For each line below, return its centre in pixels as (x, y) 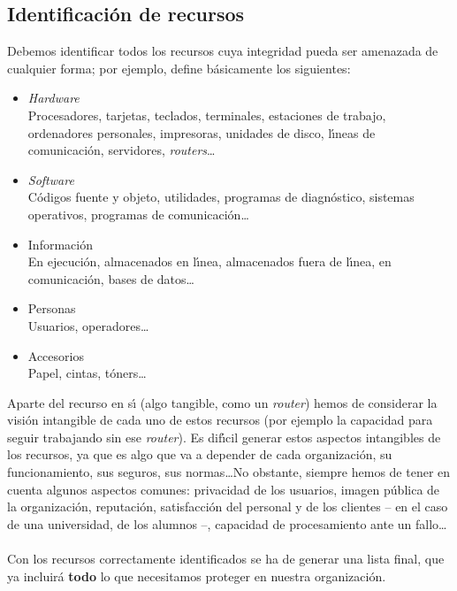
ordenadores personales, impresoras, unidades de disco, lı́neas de (202, 132)
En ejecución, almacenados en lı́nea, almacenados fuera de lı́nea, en (209, 261)
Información (60, 244)
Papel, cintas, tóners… (87, 373)
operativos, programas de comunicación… (138, 214)
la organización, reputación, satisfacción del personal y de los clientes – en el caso (228, 507)
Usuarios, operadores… (88, 325)
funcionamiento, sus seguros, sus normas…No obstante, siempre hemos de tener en (229, 472)
